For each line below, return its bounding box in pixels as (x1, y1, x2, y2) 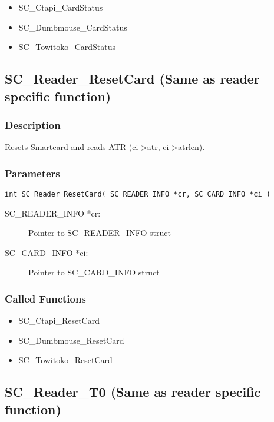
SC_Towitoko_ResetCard (18, 354, 113, 366)
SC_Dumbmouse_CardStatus (18, 21, 127, 33)
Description (5, 117, 61, 132)
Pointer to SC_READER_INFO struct (28, 227, 171, 239)
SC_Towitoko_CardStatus (18, 41, 116, 53)
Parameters (5, 165, 60, 180)
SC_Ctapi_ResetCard (18, 314, 100, 327)
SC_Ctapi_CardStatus (18, 1, 103, 13)
